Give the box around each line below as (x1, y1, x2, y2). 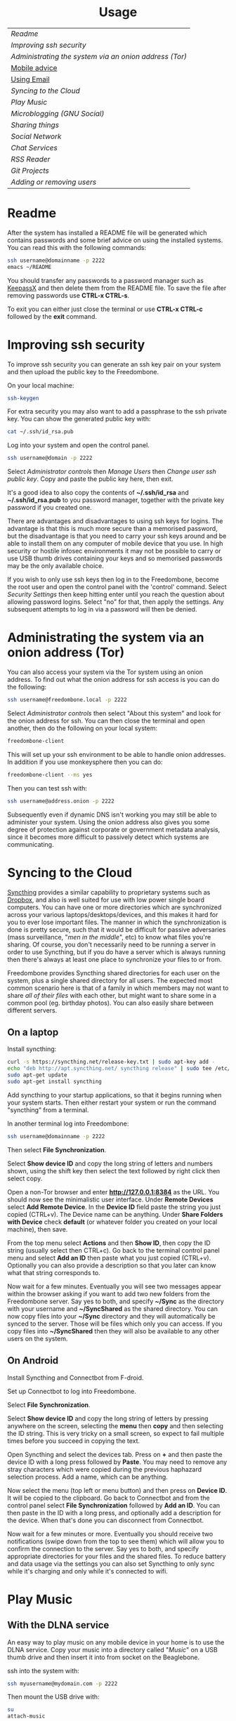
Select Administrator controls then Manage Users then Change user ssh (7, 468, 216, 476)
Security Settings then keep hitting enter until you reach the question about (7, 591, 225, 599)
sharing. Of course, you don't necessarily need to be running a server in (7, 940, 216, 949)
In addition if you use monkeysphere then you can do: (7, 758, 163, 766)
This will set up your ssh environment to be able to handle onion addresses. (7, 750, 226, 758)
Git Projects (11, 166, 49, 176)
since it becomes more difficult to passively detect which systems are (7, 833, 209, 841)
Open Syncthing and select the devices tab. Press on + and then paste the (7, 1450, 223, 1458)
